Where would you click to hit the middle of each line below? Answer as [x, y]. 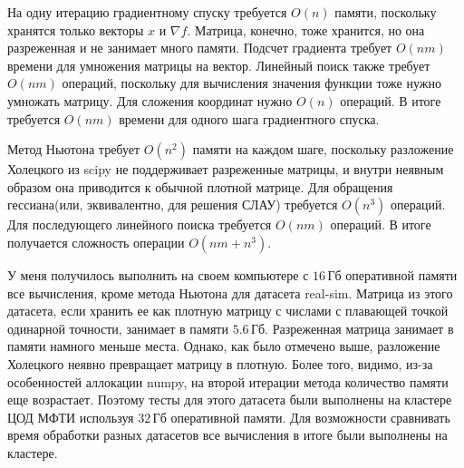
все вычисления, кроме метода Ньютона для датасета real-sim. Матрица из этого [230, 292]
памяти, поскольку [386, 12]
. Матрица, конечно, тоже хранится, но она [306, 29]
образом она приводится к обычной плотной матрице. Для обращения [200, 186]
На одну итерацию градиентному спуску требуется [147, 12]
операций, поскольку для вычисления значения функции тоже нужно [251, 83]
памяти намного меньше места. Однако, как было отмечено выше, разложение [224, 346]
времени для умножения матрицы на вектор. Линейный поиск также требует [219, 65]
